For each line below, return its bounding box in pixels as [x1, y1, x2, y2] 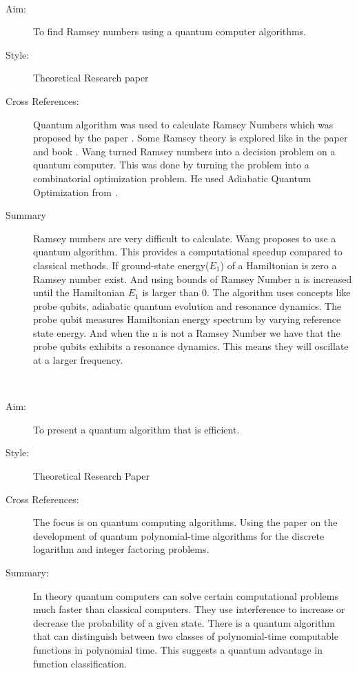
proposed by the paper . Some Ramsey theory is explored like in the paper [33, 130, 348, 145]
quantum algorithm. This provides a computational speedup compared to [33, 244, 343, 259]
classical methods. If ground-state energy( [33, 257, 210, 272]
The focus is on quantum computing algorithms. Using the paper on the [33, 515, 338, 529]
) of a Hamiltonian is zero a [220, 257, 337, 272]
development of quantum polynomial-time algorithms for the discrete [33, 528, 325, 543]
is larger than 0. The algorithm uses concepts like [142, 285, 351, 300]
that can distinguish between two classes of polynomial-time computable [33, 629, 338, 643]
